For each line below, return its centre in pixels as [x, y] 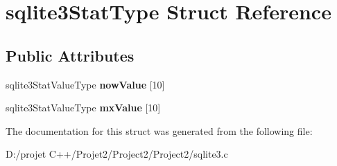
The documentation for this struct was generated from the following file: [159, 130]
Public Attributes [70, 55]
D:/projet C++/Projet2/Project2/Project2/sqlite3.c [117, 154]
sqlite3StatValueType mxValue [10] [83, 108]
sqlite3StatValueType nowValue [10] [85, 84]
